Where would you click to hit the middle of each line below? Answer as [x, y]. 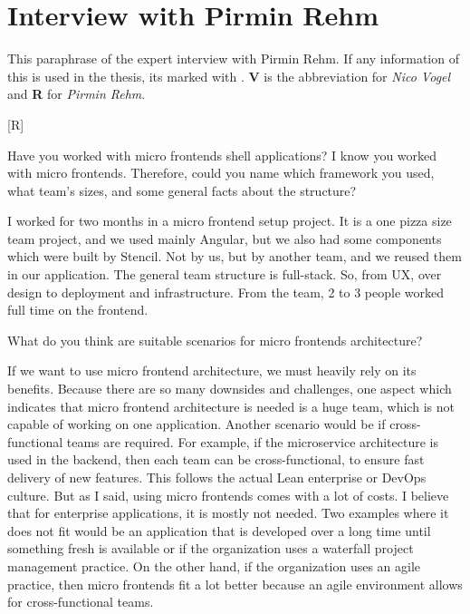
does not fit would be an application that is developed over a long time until [219, 530]
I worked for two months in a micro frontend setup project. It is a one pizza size [230, 221]
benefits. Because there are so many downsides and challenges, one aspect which [230, 389]
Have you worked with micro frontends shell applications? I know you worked [222, 155]
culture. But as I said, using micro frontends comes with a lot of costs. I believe [228, 495]
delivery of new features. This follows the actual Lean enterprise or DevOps [217, 477]
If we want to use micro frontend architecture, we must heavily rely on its [212, 370]
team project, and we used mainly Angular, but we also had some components [225, 238]
